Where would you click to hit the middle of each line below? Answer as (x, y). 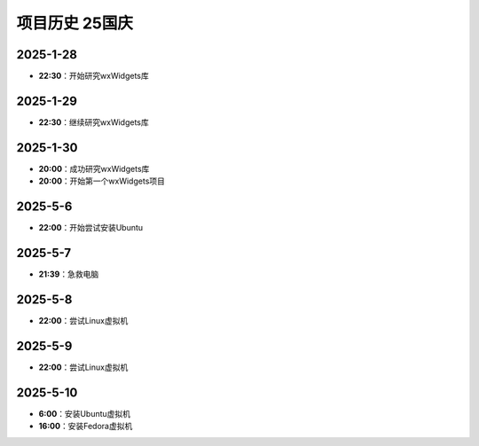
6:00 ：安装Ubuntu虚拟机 (85, 413)
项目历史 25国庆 (75, 23)
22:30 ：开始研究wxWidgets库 (94, 76)
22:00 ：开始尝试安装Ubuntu (91, 228)
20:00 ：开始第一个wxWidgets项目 (102, 181)
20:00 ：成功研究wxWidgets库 (94, 168)
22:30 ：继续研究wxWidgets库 (94, 122)
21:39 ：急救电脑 (69, 274)
